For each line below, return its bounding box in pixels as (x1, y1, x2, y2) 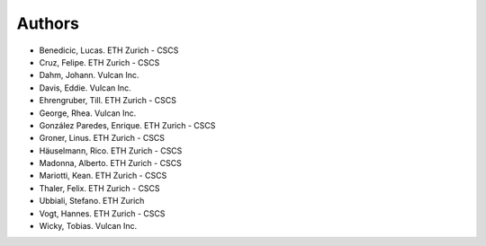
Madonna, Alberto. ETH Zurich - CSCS (39, 158, 182, 169)
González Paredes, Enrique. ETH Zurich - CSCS (39, 119, 216, 130)
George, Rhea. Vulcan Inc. (39, 108, 137, 119)
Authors (16, 13, 80, 33)
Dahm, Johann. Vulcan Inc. (39, 70, 139, 81)
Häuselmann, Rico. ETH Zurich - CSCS (39, 145, 183, 156)
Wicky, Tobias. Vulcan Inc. (39, 221, 138, 232)
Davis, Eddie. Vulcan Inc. (39, 82, 132, 93)
